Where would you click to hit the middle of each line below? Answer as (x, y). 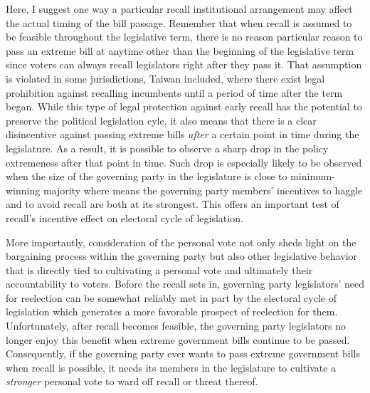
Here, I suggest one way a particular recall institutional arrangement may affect (179, 9)
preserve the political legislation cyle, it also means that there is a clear (161, 120)
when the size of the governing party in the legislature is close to (147, 176)
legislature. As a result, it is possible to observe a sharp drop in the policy (167, 148)
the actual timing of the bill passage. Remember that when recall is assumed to (179, 22)
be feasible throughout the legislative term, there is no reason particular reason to (184, 37)
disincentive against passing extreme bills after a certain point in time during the (183, 134)
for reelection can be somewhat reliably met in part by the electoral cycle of (171, 297)
